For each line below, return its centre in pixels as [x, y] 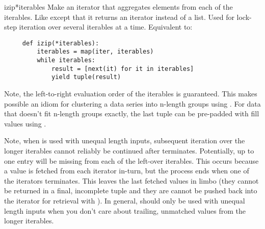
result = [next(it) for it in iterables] [123, 69]
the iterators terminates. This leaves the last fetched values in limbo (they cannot [131, 180]
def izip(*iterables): [61, 43]
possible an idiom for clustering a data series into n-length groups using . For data [132, 103]
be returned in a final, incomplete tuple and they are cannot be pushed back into [131, 190]
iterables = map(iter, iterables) [95, 52]
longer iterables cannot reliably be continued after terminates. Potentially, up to [129, 151]
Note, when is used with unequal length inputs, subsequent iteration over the [125, 141]
